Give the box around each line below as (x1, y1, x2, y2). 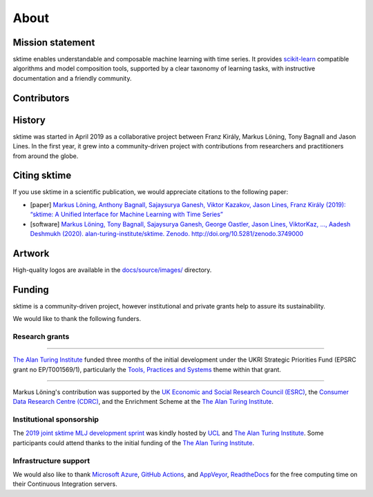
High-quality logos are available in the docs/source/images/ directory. (12, 266, 212, 274)
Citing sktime (12, 170, 72, 182)
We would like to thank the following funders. (12, 315, 142, 323)
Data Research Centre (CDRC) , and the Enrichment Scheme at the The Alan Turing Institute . (12, 398, 274, 406)
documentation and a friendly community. (12, 74, 132, 82)
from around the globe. (12, 152, 79, 160)
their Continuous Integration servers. (12, 480, 117, 488)
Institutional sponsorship (12, 415, 99, 425)
